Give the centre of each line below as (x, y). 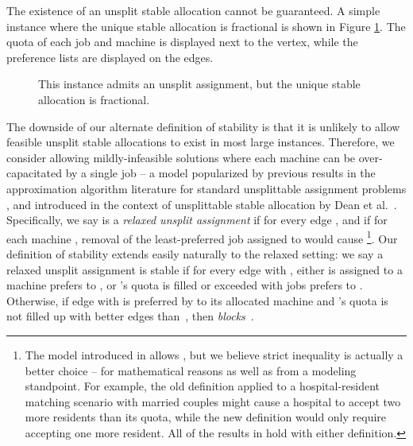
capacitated (34, 173)
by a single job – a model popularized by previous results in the (220, 173)
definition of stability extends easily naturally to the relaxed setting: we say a (195, 253)
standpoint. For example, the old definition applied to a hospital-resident (203, 386)
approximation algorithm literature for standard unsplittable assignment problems (206, 188)
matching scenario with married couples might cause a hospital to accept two (213, 401)
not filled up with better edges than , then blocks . (130, 316)
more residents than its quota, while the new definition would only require (206, 417)
